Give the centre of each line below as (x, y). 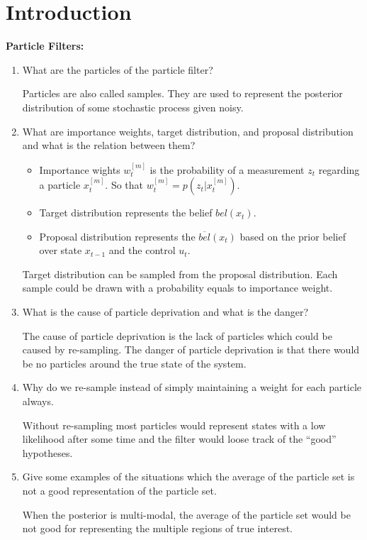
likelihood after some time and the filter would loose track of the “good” (179, 439)
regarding (339, 169)
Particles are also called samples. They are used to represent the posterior (182, 93)
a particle (60, 185)
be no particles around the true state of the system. (134, 363)
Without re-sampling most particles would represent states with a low (174, 425)
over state (61, 250)
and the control (142, 250)
